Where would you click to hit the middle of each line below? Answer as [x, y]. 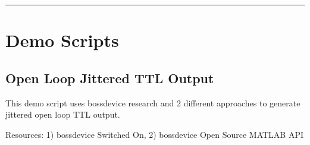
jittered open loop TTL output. [63, 114]
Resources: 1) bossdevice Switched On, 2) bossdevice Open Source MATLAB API [155, 134]
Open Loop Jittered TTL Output [110, 78]
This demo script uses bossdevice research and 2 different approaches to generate [153, 103]
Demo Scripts [62, 40]
